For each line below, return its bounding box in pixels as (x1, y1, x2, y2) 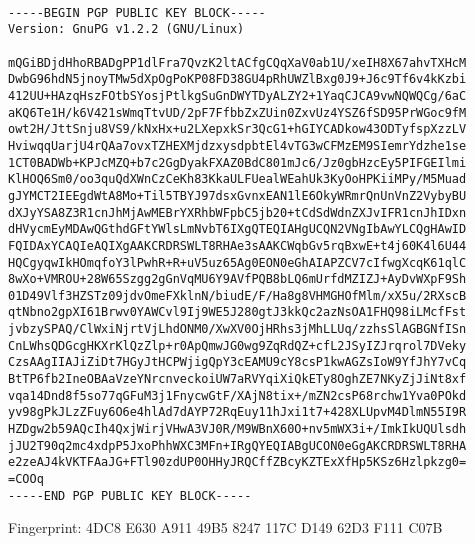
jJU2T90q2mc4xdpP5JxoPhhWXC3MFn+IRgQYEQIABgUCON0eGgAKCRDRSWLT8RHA (8, 438, 467, 453)
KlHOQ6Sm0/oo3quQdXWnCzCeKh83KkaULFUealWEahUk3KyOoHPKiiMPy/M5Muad (8, 172, 467, 187)
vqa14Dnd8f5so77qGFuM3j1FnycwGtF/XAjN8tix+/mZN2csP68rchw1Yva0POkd (8, 388, 467, 403)
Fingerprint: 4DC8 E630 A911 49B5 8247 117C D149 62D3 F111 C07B (8, 517, 443, 538)
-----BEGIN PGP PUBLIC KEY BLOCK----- (8, 5, 266, 20)
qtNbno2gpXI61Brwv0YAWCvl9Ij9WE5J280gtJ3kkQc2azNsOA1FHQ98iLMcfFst (8, 305, 467, 320)
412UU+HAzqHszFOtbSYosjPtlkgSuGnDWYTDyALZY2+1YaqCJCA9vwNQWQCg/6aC (8, 88, 467, 103)
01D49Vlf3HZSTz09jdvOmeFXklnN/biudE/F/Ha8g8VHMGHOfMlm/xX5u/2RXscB (8, 288, 467, 303)
